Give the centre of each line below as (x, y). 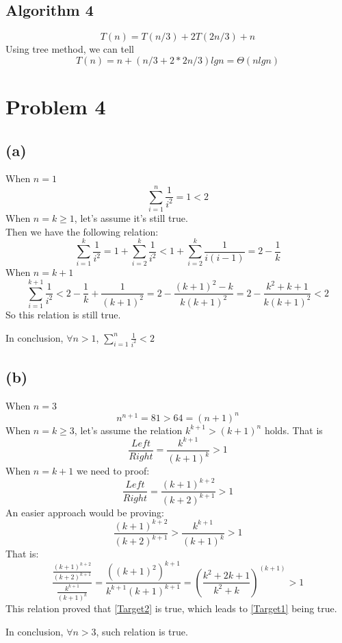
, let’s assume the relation (128, 430)
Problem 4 (56, 106)
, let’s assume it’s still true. (131, 218)
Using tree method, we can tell (70, 49)
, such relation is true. (142, 631)
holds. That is (293, 430)
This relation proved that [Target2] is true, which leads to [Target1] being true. (171, 608)
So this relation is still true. (63, 315)
